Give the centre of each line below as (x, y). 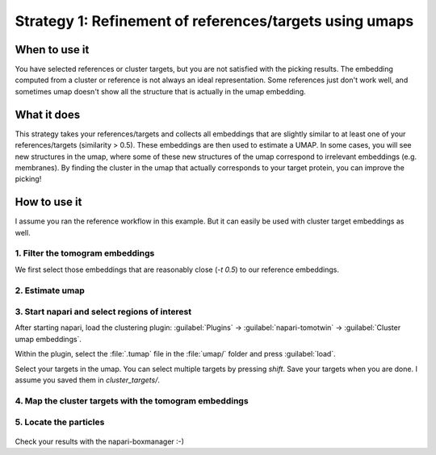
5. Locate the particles (60, 422)
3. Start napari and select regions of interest (103, 312)
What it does (48, 114)
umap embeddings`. (48, 339)
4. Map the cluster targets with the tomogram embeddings (132, 401)
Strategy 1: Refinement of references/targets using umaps (214, 21)
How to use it (48, 202)
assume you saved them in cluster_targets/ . (88, 380)
